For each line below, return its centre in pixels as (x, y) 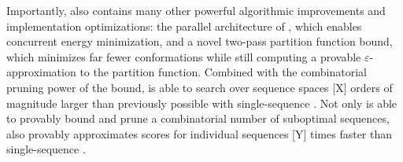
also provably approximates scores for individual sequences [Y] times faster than (200, 133)
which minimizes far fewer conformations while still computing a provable (184, 56)
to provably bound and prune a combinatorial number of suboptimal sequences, (198, 118)
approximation (41, 72)
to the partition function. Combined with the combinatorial (223, 72)
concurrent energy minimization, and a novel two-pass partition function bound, (200, 41)
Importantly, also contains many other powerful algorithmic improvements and (196, 10)
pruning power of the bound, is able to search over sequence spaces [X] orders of (200, 87)
